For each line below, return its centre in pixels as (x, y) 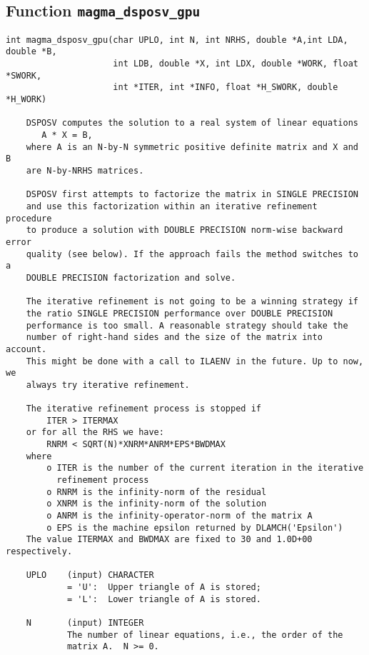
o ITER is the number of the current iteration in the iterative (205, 468)
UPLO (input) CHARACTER (90, 575)
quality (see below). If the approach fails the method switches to (192, 254)
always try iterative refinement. (108, 385)
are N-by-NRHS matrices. (85, 171)
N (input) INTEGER (85, 622)
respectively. (39, 551)
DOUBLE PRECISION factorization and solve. (131, 277)
